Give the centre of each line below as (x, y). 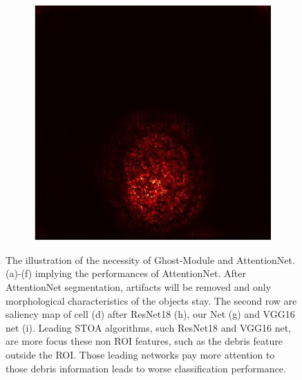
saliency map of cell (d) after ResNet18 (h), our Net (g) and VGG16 (150, 314)
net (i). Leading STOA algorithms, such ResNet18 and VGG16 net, (149, 327)
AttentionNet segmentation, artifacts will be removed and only (139, 287)
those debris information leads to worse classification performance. (146, 368)
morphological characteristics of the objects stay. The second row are (151, 300)
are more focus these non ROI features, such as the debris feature (144, 341)
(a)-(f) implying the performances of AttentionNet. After (126, 273)
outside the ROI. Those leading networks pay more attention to (140, 355)
